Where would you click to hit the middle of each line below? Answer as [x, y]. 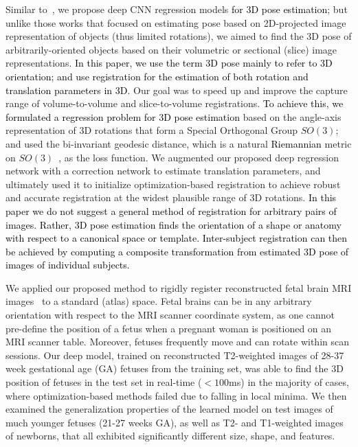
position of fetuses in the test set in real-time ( [104, 382]
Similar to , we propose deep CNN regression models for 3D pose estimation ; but [177, 9]
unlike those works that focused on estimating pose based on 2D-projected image [176, 22]
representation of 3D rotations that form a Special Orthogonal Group [152, 130]
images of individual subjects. [68, 265]
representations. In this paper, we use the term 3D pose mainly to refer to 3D [169, 63]
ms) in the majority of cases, [289, 382]
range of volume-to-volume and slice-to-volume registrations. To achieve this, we [175, 103]
